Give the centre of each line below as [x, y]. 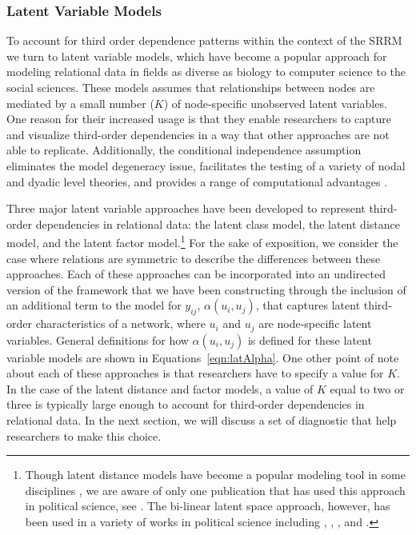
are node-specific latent [315, 323]
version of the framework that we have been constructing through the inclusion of [206, 289]
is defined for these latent [310, 339]
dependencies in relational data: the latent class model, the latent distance [218, 224]
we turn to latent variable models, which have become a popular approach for [197, 56]
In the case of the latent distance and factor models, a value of [160, 388]
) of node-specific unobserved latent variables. [275, 103]
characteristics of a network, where [120, 323]
